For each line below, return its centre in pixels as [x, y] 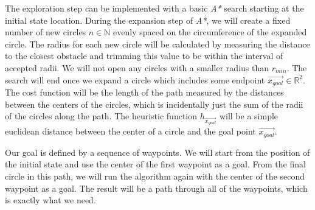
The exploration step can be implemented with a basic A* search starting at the [154, 8]
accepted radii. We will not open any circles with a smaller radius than [137, 67]
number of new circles [46, 32]
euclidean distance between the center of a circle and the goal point [130, 131]
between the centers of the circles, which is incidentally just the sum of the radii [154, 104]
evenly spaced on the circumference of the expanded [210, 32]
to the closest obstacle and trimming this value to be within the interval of [144, 56]
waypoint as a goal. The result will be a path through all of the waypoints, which [156, 188]
